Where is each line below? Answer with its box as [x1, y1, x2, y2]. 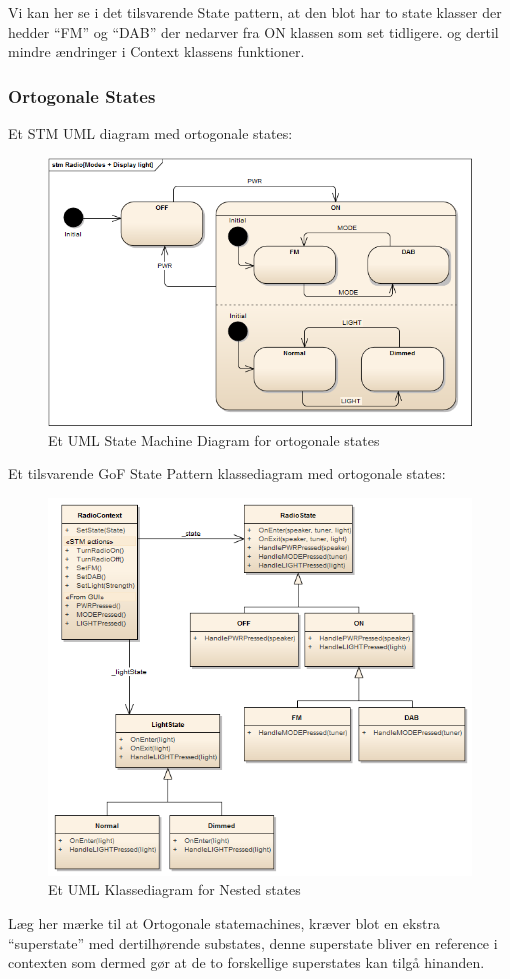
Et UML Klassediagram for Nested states [48, 879, 301, 900]
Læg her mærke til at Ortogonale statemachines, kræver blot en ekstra [8, 912, 440, 933]
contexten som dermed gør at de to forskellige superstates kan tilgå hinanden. [8, 952, 485, 973]
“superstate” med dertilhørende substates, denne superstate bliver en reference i [8, 932, 498, 953]
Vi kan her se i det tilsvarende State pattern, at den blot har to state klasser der [8, 2, 502, 22]
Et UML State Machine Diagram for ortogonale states [48, 429, 380, 450]
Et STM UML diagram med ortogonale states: [8, 123, 293, 143]
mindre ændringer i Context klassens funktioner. [8, 41, 305, 62]
